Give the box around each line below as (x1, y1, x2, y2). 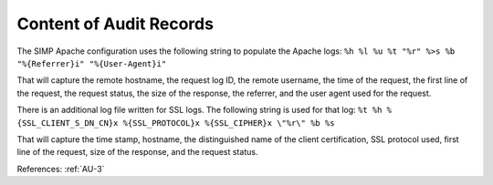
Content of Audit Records (16, 14, 215, 34)
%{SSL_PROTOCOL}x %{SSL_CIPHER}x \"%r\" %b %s (122, 118, 335, 128)
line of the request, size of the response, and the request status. (16, 147, 258, 158)
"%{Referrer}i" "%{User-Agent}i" (16, 58, 167, 68)
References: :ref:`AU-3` (16, 163, 105, 174)
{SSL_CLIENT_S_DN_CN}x (16, 118, 119, 128)
